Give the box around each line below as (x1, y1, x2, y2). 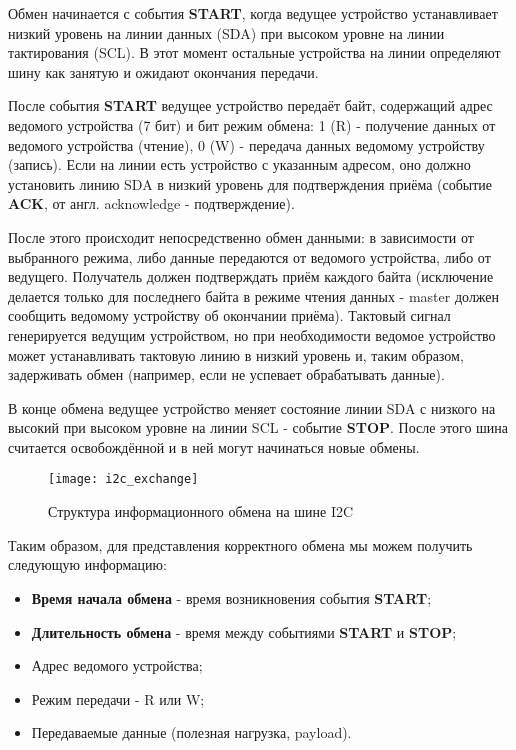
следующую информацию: (8, 554, 167, 575)
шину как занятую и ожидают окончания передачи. (8, 61, 319, 82)
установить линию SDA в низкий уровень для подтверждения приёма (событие (8, 173, 493, 194)
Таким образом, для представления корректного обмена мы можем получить (8, 534, 473, 555)
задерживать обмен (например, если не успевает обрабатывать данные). (8, 364, 445, 385)
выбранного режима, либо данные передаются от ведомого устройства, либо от (8, 246, 491, 267)
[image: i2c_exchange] (48, 472, 199, 487)
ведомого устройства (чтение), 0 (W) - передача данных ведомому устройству (8, 134, 485, 155)
